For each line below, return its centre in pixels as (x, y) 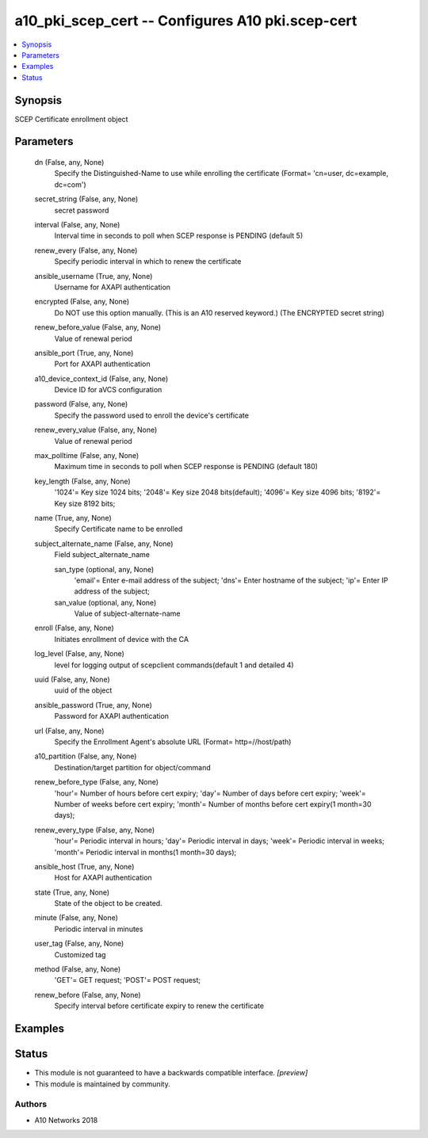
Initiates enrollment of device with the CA (122, 639)
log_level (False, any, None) (79, 654)
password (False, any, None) (81, 404)
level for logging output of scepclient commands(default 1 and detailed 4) (174, 665)
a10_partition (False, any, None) (86, 756)
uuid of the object (83, 690)
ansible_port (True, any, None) (84, 353)
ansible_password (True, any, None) (93, 705)
